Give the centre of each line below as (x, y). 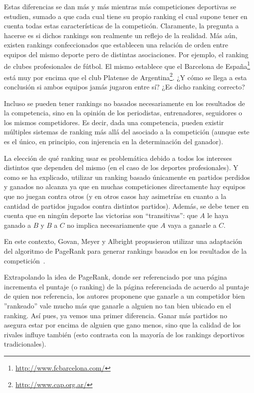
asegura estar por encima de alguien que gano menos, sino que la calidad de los (122, 325)
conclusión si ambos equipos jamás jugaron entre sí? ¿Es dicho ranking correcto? (125, 87)
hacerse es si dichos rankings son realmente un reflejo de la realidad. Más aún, (121, 35)
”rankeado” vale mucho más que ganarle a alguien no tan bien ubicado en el (118, 305)
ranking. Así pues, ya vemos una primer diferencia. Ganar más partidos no (116, 315)
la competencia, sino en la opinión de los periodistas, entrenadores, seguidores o (123, 113)
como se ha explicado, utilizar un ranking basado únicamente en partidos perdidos (127, 177)
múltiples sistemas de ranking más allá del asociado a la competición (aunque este (127, 132)
